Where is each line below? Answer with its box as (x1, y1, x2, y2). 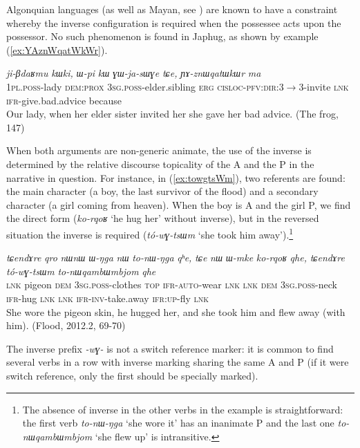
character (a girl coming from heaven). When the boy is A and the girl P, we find (6, 197, 351, 212)
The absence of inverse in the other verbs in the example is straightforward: (22, 402, 343, 416)
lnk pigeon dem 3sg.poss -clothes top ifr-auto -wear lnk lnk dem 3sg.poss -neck (6, 277, 337, 292)
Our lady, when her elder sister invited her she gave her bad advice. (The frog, (6, 106, 339, 121)
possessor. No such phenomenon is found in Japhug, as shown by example (6, 29, 319, 44)
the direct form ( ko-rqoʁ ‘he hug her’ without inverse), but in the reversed (6, 211, 319, 225)
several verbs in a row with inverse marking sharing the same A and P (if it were (6, 355, 349, 369)
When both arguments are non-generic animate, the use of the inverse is (6, 143, 312, 158)
